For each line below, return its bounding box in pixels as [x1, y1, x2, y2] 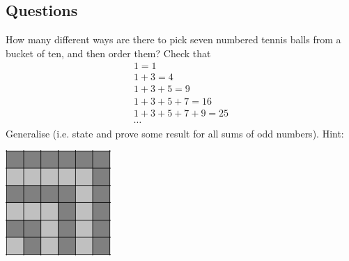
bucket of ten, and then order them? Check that [6, 45, 211, 60]
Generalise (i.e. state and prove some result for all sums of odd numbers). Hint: [6, 126, 344, 140]
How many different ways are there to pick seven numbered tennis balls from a [6, 32, 341, 47]
